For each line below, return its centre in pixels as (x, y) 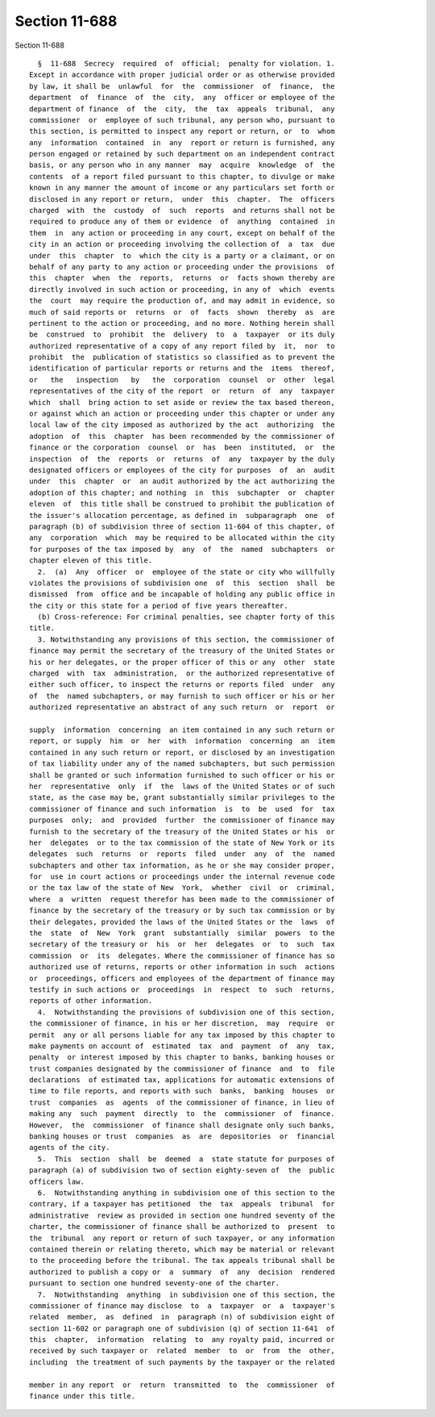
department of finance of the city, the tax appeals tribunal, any (182, 109)
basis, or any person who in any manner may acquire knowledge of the (182, 165)
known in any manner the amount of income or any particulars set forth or (182, 188)
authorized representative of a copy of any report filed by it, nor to (182, 346)
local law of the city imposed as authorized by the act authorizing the (182, 425)
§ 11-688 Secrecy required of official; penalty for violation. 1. (186, 63)
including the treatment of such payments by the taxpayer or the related (182, 1362)
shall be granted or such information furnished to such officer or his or (182, 775)
